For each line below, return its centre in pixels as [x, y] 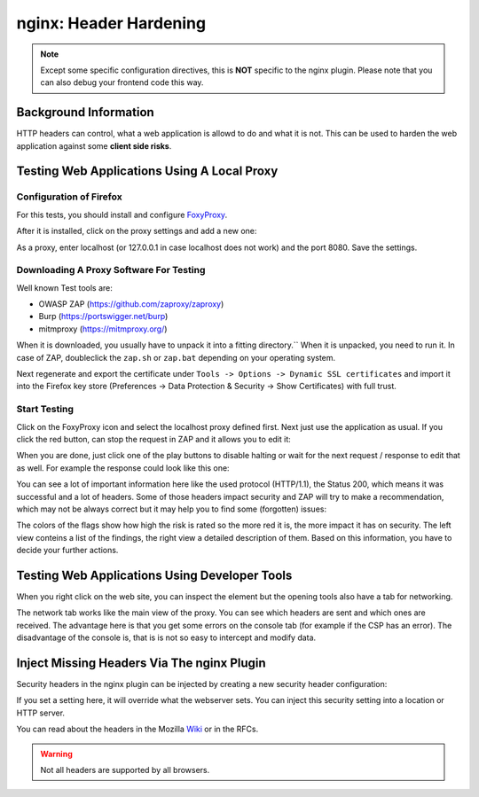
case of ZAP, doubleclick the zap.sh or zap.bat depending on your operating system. [176, 357]
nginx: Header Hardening [111, 23]
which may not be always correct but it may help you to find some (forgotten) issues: [172, 509]
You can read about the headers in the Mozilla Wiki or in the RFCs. [137, 729]
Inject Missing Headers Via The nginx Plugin [141, 663]
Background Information [85, 112]
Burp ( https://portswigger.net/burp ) [103, 316]
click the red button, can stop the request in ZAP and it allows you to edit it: [154, 439]
